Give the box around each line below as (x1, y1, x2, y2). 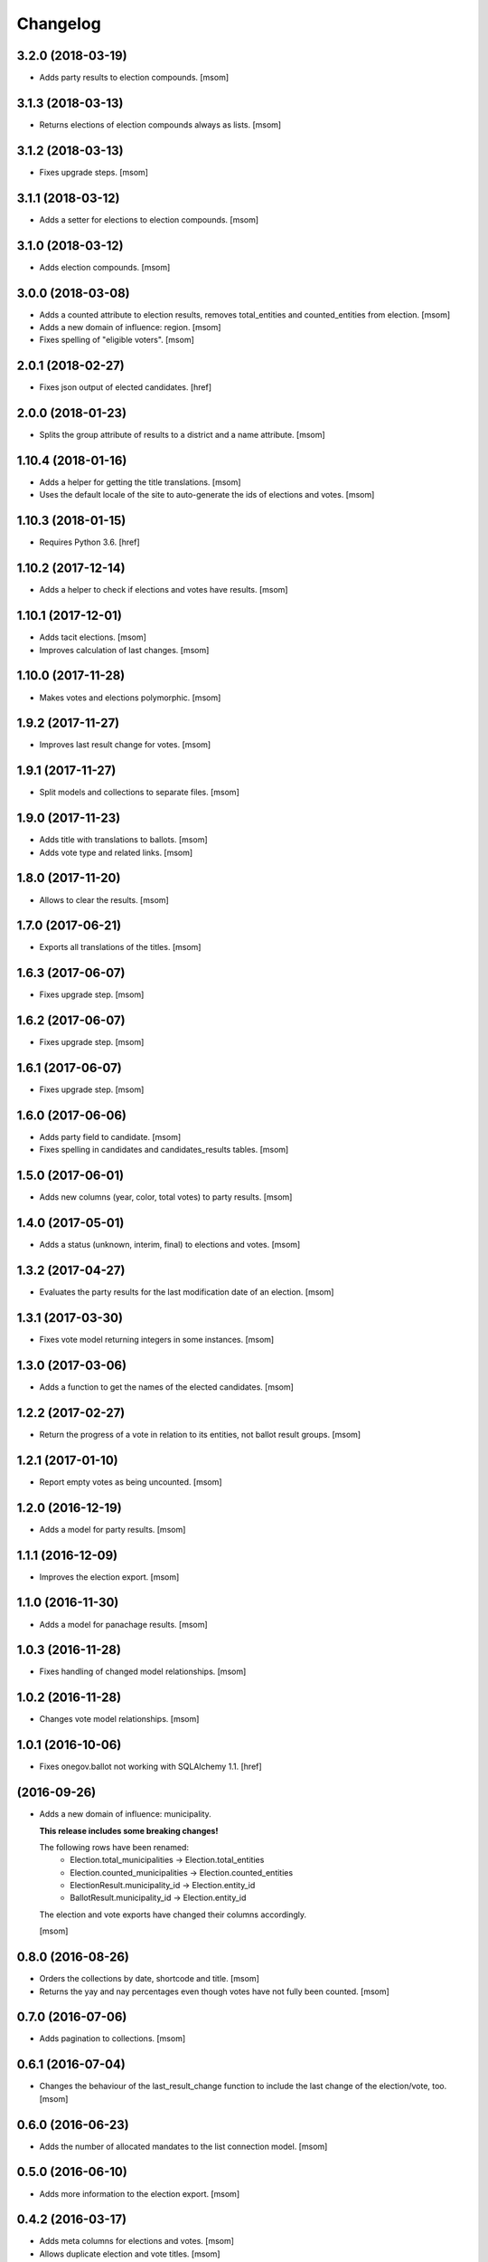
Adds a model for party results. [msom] (39, 1524, 186, 1535)
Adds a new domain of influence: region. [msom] (39, 321, 221, 332)
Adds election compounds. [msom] (39, 261, 171, 272)
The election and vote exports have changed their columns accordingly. (39, 1909, 307, 1920)
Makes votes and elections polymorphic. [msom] (39, 692, 221, 703)
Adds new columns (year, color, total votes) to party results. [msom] (39, 1192, 293, 1202)
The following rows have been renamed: (39, 1841, 190, 1852)
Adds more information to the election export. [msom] (39, 2188, 239, 2199)
